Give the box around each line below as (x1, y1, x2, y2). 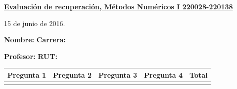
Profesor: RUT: (4, 51, 57, 61)
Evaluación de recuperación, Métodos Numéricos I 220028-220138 (4, 1, 233, 11)
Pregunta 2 (53, 69, 92, 80)
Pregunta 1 (7, 69, 47, 80)
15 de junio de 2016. (4, 18, 65, 28)
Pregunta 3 (98, 69, 138, 80)
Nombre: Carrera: (4, 34, 66, 45)
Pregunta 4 (144, 69, 183, 80)
